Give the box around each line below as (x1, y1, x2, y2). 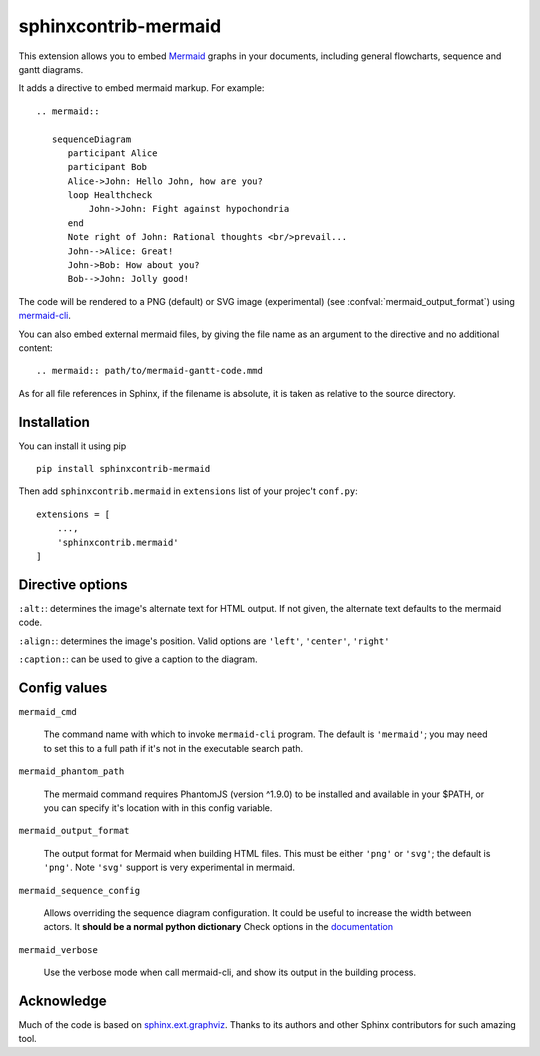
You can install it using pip (18, 440, 127, 452)
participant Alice (67, 147, 158, 159)
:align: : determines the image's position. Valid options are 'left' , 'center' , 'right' (18, 635, 390, 647)
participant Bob (67, 161, 148, 173)
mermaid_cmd (18, 706, 77, 717)
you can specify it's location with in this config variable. (43, 801, 273, 814)
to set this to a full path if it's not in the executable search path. (43, 742, 304, 754)
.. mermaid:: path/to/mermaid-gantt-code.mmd (36, 365, 264, 377)
